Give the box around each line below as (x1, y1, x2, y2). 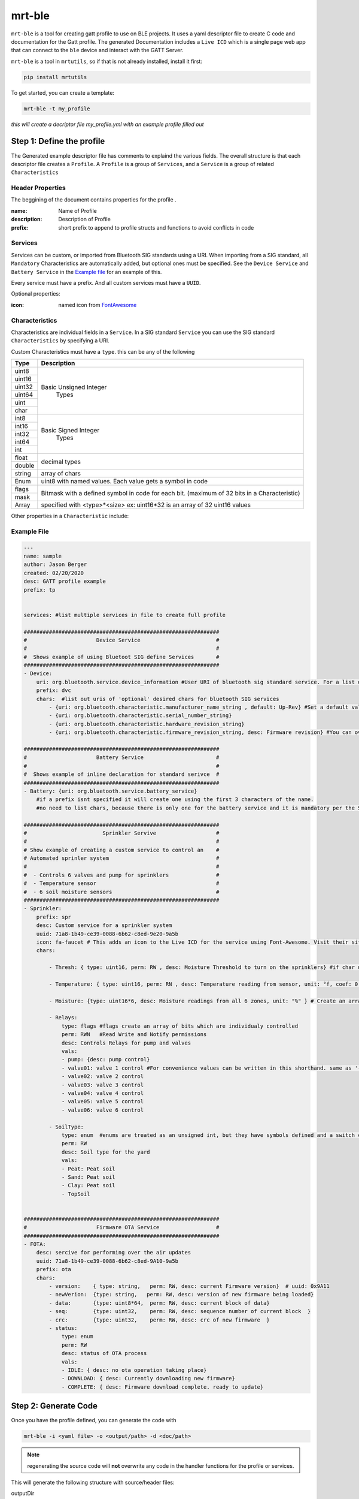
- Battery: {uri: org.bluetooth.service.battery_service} (23, 787, 197, 794)
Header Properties (11, 183, 66, 192)
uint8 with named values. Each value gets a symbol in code (41, 477, 208, 486)
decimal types (41, 457, 81, 466)
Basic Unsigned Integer (41, 383, 107, 391)
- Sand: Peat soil (61, 1173, 116, 1181)
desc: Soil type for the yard (61, 1148, 150, 1155)
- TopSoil (61, 1190, 90, 1197)
